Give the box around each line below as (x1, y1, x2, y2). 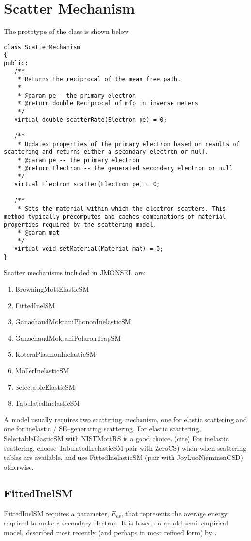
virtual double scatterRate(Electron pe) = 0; (14, 116, 167, 123)
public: (4, 60, 29, 67)
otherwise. (4, 461, 34, 472)
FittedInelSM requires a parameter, (4, 508, 109, 518)
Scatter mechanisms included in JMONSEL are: (4, 267, 146, 278)
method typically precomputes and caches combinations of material (4, 213, 226, 220)
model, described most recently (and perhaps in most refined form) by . (4, 527, 217, 537)
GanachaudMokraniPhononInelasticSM (15, 316, 131, 327)
